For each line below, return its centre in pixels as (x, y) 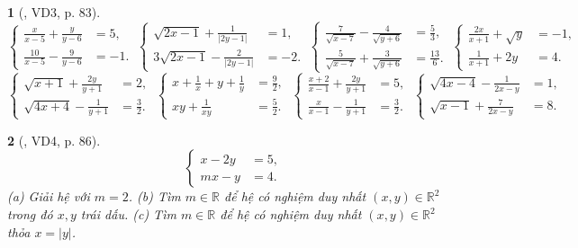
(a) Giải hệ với (49, 196)
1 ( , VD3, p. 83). (54, 12)
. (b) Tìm (154, 196)
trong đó (30, 214)
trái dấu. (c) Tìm (128, 214)
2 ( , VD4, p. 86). (54, 140)
